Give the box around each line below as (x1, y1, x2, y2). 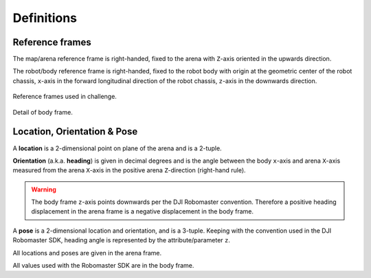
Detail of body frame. (12, 108, 74, 116)
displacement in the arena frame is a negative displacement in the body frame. (31, 207, 254, 216)
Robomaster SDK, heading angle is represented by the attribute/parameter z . (12, 236, 230, 244)
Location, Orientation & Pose (12, 126, 138, 137)
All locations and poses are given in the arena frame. (12, 248, 162, 257)
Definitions (12, 10, 78, 25)
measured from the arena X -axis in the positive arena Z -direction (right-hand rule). (12, 166, 247, 174)
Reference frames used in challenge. (12, 93, 117, 101)
